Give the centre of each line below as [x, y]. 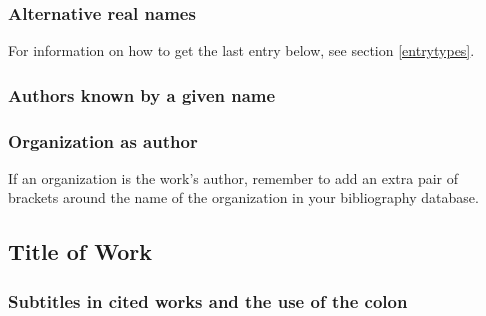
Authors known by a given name [142, 94]
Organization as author [103, 140]
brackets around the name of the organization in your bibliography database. [243, 197]
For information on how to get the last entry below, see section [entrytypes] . [241, 50]
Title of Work [80, 251]
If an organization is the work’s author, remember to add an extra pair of [233, 177]
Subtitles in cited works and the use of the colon [208, 300]
